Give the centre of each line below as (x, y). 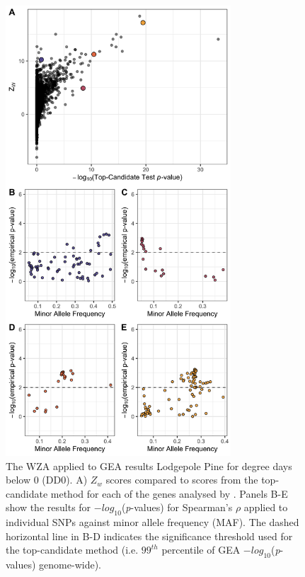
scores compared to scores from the (182, 480)
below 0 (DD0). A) (47, 480)
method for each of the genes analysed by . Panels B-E (169, 493)
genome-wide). (70, 565)
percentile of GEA (201, 550)
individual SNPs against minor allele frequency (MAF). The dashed (152, 522)
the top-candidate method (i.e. (72, 550)
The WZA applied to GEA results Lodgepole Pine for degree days (149, 465)
